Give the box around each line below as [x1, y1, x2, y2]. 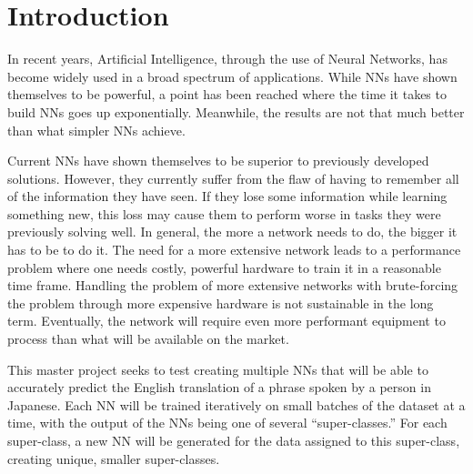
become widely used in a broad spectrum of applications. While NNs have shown [7, 66, 458, 86]
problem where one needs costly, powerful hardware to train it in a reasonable [7, 257, 441, 277]
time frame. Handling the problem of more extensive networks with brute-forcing [7, 276, 458, 295]
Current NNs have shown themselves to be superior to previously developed [7, 151, 429, 170]
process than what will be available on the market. [7, 329, 289, 348]
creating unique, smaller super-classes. [7, 449, 220, 468]
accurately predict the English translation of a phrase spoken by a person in [7, 378, 431, 397]
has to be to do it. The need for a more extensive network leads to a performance [7, 240, 461, 259]
